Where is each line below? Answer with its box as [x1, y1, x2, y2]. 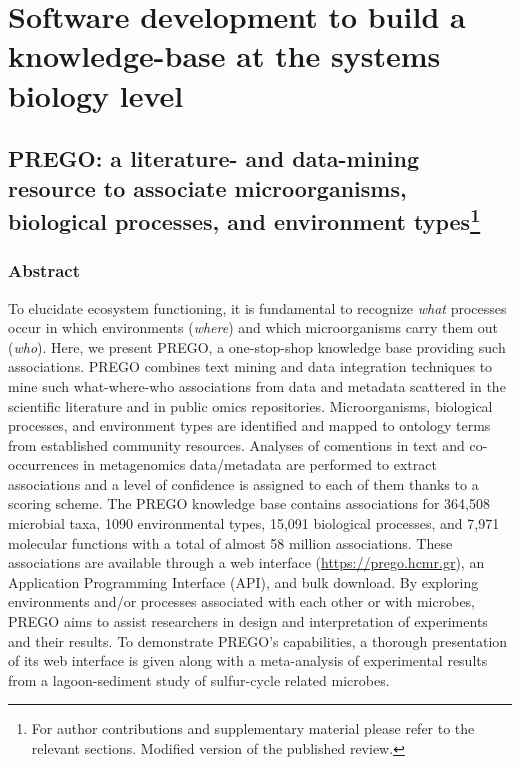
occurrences [8, 454, 79, 475]
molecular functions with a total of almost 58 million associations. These [8, 532, 453, 553]
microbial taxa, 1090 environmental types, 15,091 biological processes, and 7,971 [8, 513, 500, 534]
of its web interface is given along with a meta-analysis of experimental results [8, 650, 488, 671]
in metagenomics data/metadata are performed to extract [83, 454, 437, 475]
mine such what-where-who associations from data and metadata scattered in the [8, 375, 506, 396]
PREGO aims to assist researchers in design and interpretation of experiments [8, 611, 488, 632]
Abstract [8, 258, 80, 283]
